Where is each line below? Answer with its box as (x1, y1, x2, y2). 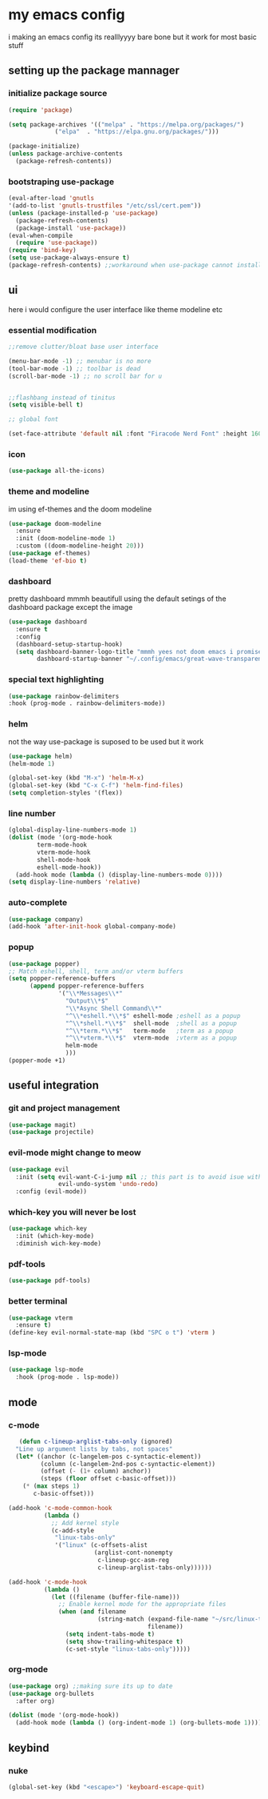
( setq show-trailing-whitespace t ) (65, 1637, 183, 1645)
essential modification (8, 324, 97, 335)
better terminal (8, 1296, 68, 1307)
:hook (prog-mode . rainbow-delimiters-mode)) (8, 699, 166, 707)
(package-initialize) (8, 142, 81, 150)
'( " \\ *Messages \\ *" (58, 990, 124, 998)
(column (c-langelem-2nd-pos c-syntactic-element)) (40, 1460, 216, 1468)
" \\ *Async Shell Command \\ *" (65, 1004, 162, 1012)
